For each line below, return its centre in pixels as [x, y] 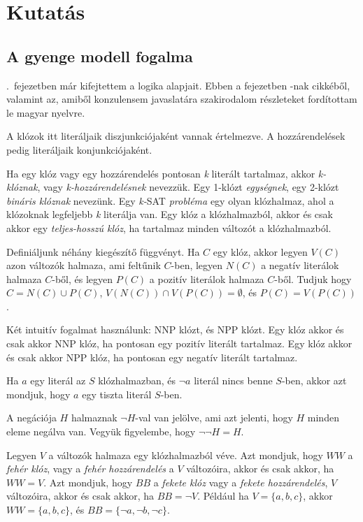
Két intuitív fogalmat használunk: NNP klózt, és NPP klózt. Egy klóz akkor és [175, 329]
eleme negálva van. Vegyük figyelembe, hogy [101, 432]
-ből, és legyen [83, 278]
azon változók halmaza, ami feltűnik [84, 265]
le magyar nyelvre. [46, 112]
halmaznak [94, 418]
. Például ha [223, 496]
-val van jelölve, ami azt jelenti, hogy [214, 418]
